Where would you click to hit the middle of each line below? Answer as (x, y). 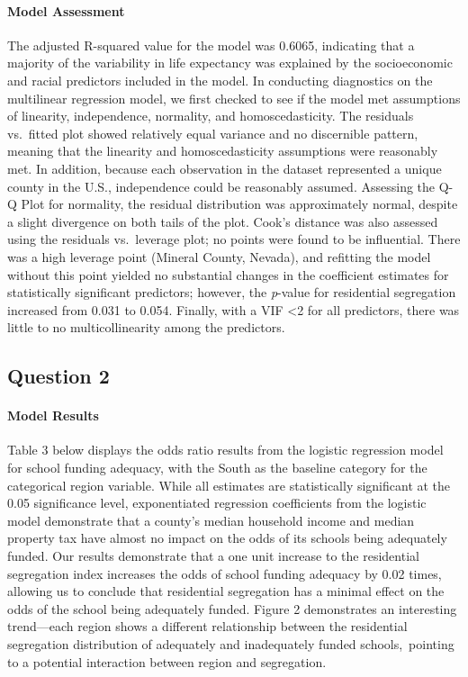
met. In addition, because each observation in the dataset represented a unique (225, 168)
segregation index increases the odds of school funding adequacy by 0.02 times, (225, 573)
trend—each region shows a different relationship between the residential (207, 626)
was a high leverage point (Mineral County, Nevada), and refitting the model (219, 256)
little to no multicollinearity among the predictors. (146, 327)
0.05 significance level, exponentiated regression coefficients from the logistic (217, 503)
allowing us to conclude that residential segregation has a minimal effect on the (226, 591)
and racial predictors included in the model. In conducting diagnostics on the (220, 80)
